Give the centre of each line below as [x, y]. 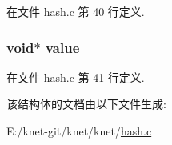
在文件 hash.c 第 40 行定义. [76, 11]
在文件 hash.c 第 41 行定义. [76, 77]
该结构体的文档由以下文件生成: [86, 104]
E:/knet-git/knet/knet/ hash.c [79, 131]
